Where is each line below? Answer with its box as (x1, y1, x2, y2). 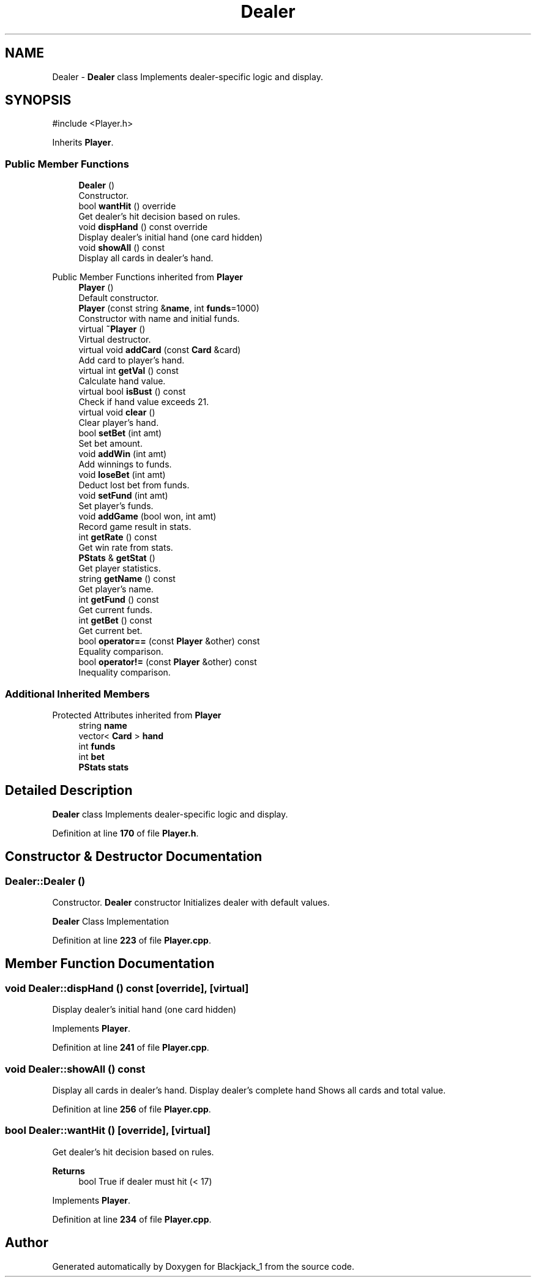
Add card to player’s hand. (78, 355, 185, 366)
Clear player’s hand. (78, 417, 159, 428)
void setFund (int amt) (78, 490, 168, 501)
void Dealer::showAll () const (5, 1062, 146, 1075)
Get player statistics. (78, 563, 161, 574)
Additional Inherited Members (5, 687, 150, 700)
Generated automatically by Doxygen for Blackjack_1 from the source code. (52, 1261, 354, 1272)
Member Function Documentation (5, 956, 215, 972)
